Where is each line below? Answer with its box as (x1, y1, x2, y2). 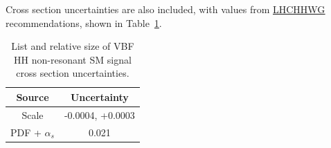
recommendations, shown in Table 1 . (6, 15, 162, 30)
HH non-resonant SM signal (14, 52, 132, 66)
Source (16, 89, 49, 104)
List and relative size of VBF (11, 39, 134, 53)
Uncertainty (70, 89, 129, 104)
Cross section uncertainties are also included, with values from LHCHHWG (6, 2, 325, 16)
